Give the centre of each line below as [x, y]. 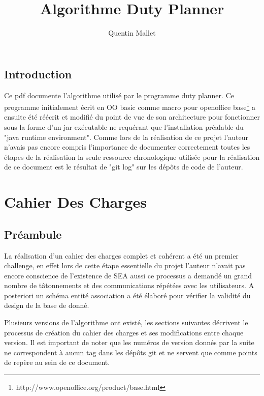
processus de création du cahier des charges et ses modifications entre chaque [124, 332]
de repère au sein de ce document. [57, 362]
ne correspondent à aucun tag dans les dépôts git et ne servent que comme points [131, 352]
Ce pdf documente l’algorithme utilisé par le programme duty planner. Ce [119, 95]
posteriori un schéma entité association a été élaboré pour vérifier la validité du [127, 295]
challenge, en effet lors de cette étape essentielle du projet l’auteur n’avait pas [125, 265]
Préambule [33, 234]
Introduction [38, 74]
